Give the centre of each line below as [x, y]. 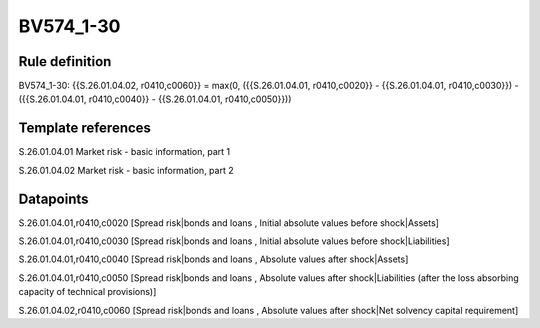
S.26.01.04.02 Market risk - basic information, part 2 [126, 170]
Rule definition [65, 61]
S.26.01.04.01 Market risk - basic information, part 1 [124, 152]
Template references [85, 128]
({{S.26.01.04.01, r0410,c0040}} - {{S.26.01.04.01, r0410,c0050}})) [155, 99]
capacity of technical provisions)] [87, 292]
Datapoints [53, 198]
